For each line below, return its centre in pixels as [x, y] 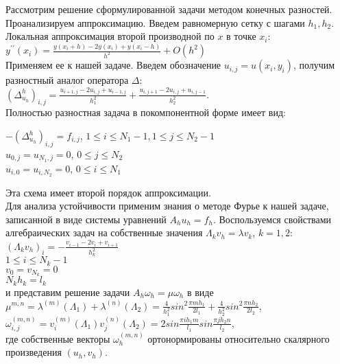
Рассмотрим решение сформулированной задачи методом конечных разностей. [169, 9]
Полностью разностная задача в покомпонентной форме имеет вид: [146, 112]
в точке [241, 36]
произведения [34, 352]
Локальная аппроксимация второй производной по [110, 36]
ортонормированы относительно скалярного [239, 338]
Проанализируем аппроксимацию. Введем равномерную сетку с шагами [155, 22]
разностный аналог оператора [67, 80]
